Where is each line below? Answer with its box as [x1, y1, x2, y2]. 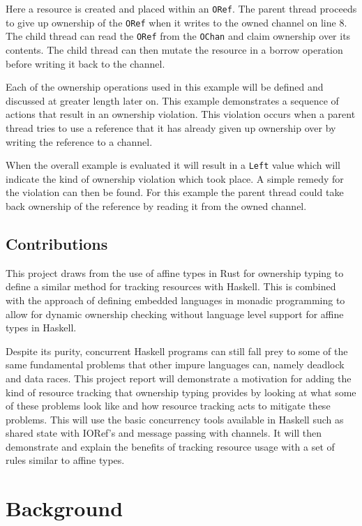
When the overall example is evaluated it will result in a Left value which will [6, 158, 340, 172]
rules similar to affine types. [6, 453, 125, 467]
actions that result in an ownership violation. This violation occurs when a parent [6, 107, 356, 121]
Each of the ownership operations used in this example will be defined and [6, 80, 324, 94]
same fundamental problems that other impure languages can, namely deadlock [6, 357, 345, 372]
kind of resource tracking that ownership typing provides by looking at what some [6, 384, 356, 399]
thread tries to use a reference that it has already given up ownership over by [6, 120, 336, 135]
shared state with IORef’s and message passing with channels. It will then [6, 426, 322, 440]
